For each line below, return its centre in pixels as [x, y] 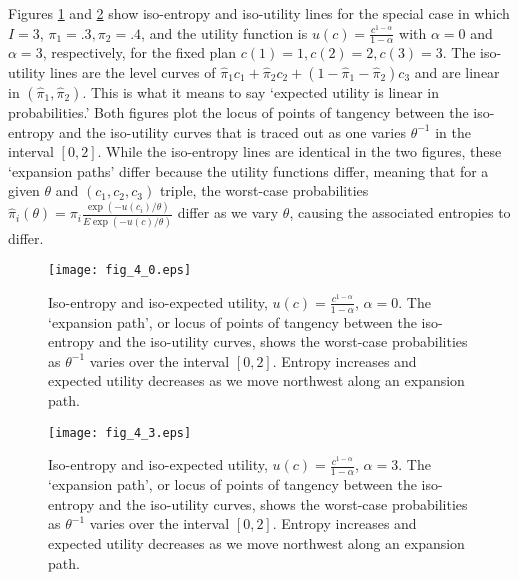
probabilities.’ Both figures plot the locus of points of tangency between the [238, 112]
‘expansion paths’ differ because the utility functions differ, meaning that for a [248, 170]
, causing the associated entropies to [400, 212]
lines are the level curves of [133, 72]
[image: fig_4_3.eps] [120, 432]
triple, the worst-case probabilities [264, 190]
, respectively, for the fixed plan [139, 52]
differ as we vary [228, 212]
